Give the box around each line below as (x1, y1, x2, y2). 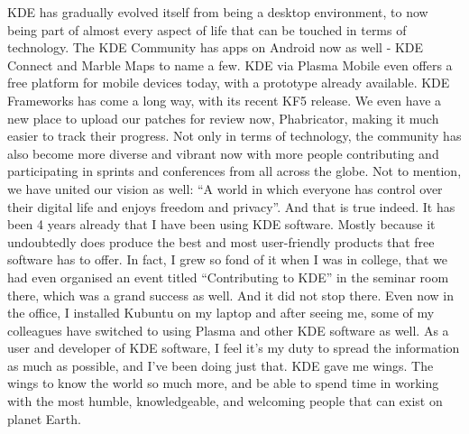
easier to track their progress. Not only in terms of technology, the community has (7, 126, 462, 145)
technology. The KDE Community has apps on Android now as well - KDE (7, 38, 424, 57)
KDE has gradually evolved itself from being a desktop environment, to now (7, 3, 428, 21)
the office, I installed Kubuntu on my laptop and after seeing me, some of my (7, 303, 435, 322)
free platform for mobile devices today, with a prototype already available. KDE (7, 73, 450, 92)
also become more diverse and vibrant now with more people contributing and (7, 143, 439, 162)
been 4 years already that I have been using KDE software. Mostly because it (7, 215, 436, 234)
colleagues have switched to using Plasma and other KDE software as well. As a (7, 320, 449, 339)
